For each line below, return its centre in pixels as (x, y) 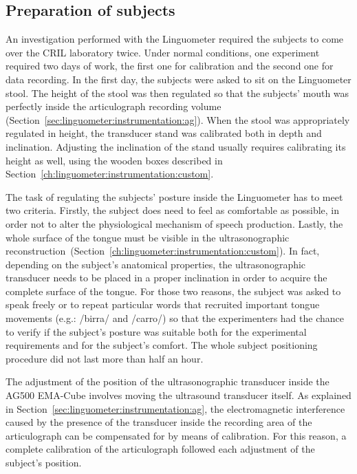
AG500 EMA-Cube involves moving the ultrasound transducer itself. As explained (178, 395)
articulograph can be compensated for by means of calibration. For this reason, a (176, 435)
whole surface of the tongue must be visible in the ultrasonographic (148, 237)
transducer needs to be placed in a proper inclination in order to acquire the (166, 278)
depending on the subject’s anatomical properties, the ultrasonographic (156, 264)
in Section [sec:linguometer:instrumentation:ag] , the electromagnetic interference (175, 408)
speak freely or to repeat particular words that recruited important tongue (163, 304)
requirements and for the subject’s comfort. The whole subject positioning (162, 345)
